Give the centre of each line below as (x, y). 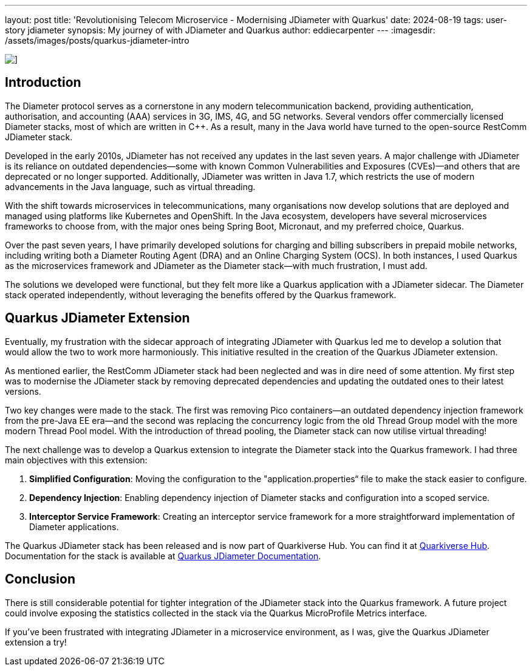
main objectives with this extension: (76, 460)
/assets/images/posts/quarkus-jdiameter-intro (97, 40)
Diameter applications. (74, 526)
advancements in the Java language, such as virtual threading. (130, 186)
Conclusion (40, 579)
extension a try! (36, 642)
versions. (23, 391)
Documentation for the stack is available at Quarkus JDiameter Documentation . (163, 556)
